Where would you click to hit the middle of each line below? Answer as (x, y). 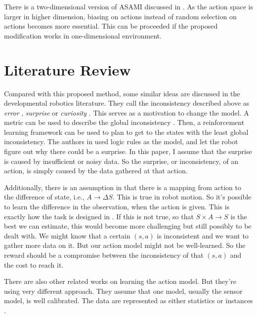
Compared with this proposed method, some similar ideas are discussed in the (122, 93)
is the (239, 216)
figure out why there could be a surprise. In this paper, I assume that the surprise (128, 151)
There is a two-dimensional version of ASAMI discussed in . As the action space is (128, 6)
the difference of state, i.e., (44, 197)
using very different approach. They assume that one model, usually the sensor (123, 291)
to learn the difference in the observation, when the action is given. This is (117, 207)
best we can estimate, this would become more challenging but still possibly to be (128, 226)
